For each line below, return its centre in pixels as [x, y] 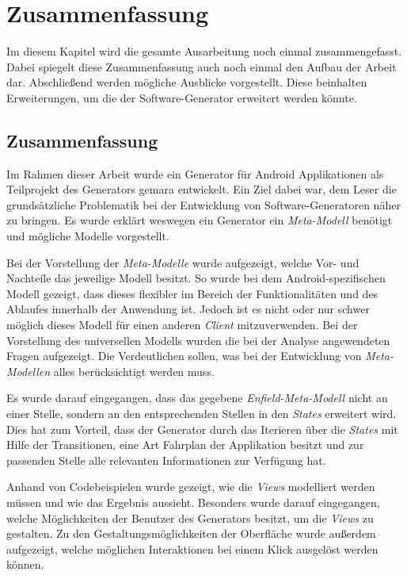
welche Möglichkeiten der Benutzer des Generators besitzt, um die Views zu [190, 517]
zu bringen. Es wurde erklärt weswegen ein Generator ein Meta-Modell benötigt [200, 220]
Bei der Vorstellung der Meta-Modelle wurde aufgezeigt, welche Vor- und [183, 262]
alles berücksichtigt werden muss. [134, 371]
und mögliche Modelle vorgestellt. [88, 236]
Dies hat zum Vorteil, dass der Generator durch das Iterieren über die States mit [202, 429]
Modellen [29, 371]
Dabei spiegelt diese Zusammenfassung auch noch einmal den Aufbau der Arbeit [202, 66]
